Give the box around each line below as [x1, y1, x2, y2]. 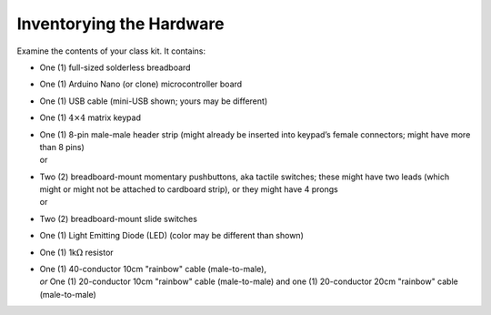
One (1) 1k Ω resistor [39, 247, 114, 258]
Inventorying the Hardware [16, 14, 225, 34]
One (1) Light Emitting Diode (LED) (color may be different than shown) [39, 230, 304, 241]
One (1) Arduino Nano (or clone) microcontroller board [39, 78, 243, 90]
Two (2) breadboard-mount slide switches [39, 213, 197, 224]
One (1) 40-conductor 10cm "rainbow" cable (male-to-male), [39, 264, 267, 275]
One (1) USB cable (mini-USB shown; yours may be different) [39, 96, 268, 107]
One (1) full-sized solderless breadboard [39, 62, 191, 73]
